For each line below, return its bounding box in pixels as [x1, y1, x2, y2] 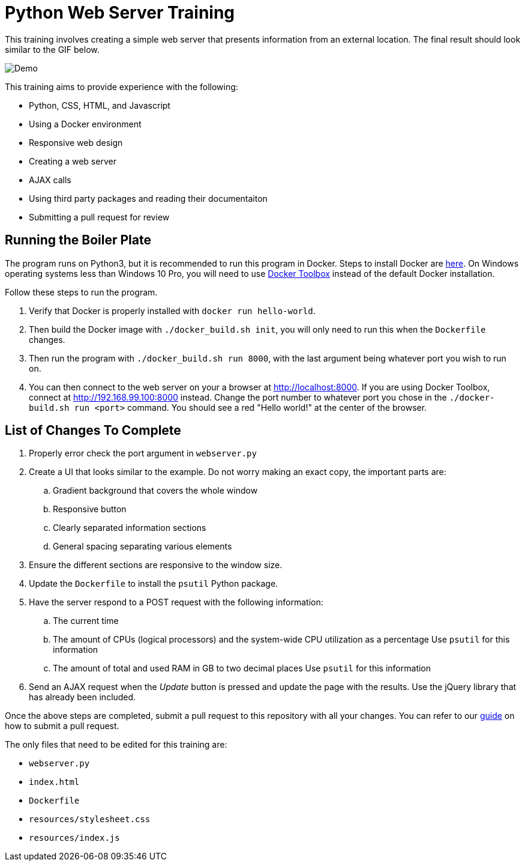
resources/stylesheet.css [29, 814, 151, 825]
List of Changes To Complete [5, 423, 181, 438]
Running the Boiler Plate [5, 232, 151, 248]
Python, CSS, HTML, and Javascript [29, 100, 170, 111]
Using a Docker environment [29, 118, 142, 129]
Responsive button [53, 504, 127, 515]
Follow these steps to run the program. [5, 286, 158, 297]
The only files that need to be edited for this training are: [5, 739, 227, 750]
